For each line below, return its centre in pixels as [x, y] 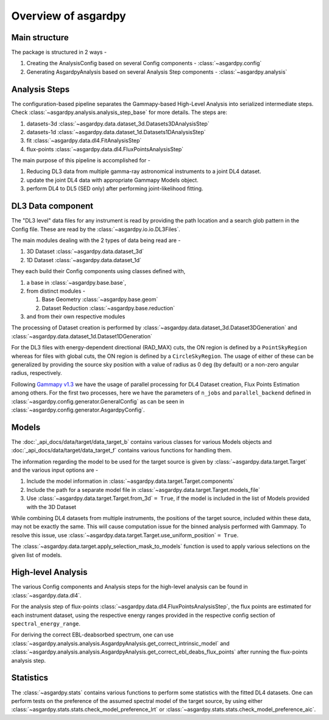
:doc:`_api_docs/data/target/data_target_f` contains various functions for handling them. [122, 451]
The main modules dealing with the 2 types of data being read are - [96, 240]
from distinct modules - [56, 291]
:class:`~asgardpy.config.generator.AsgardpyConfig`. [78, 410]
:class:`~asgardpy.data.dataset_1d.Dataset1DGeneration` [82, 336]
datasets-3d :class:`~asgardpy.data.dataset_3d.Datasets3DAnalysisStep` [118, 123]
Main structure [40, 37]
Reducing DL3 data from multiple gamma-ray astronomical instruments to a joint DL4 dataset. [144, 171]
